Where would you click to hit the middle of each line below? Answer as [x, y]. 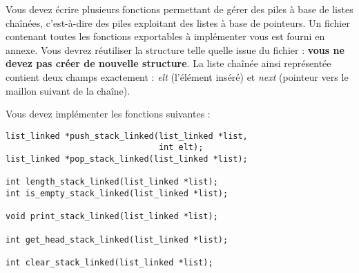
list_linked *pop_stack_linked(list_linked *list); [127, 159]
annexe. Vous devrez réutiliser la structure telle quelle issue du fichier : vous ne [175, 49]
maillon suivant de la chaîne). [68, 90]
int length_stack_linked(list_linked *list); [112, 182]
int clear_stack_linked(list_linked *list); [109, 262]
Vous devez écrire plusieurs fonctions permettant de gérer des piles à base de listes [179, 9]
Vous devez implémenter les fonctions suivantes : [108, 114]
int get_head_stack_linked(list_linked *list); [117, 239]
